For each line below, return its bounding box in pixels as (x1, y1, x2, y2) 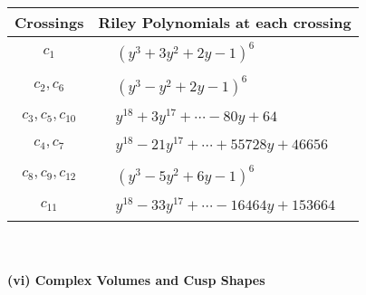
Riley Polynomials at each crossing (98, 12, 352, 33)
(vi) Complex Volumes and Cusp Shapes (7, 270, 265, 289)
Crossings (14, 12, 84, 33)
